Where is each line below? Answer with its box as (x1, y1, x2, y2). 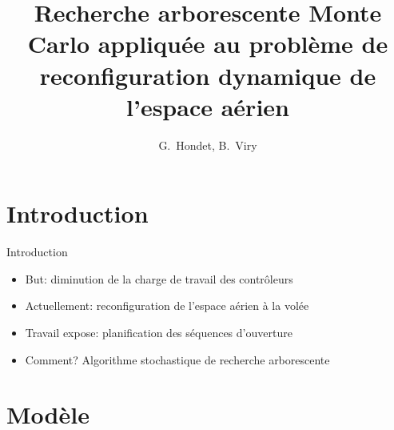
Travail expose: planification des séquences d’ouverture (25, 324, 293, 340)
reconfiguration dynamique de (39, 58, 376, 91)
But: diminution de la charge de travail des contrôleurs (25, 270, 293, 287)
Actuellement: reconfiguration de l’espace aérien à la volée (25, 297, 309, 314)
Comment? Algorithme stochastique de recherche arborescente (25, 351, 330, 368)
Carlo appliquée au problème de (27, 27, 388, 60)
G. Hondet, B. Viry (158, 136, 257, 153)
